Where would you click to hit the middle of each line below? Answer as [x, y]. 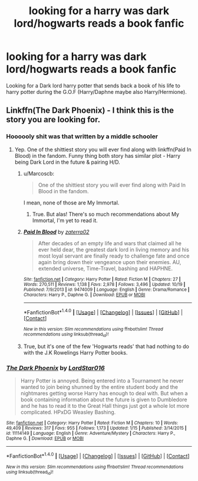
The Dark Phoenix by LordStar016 [55, 368]
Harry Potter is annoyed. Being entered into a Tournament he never [102, 381]
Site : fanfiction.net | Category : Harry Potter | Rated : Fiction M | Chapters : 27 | [102, 279]
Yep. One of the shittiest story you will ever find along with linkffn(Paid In [103, 149]
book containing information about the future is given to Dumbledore [104, 399]
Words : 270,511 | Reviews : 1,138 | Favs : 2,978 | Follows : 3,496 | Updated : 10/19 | [104, 284]
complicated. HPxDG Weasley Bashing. [68, 412]
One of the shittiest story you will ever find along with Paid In [112, 185]
